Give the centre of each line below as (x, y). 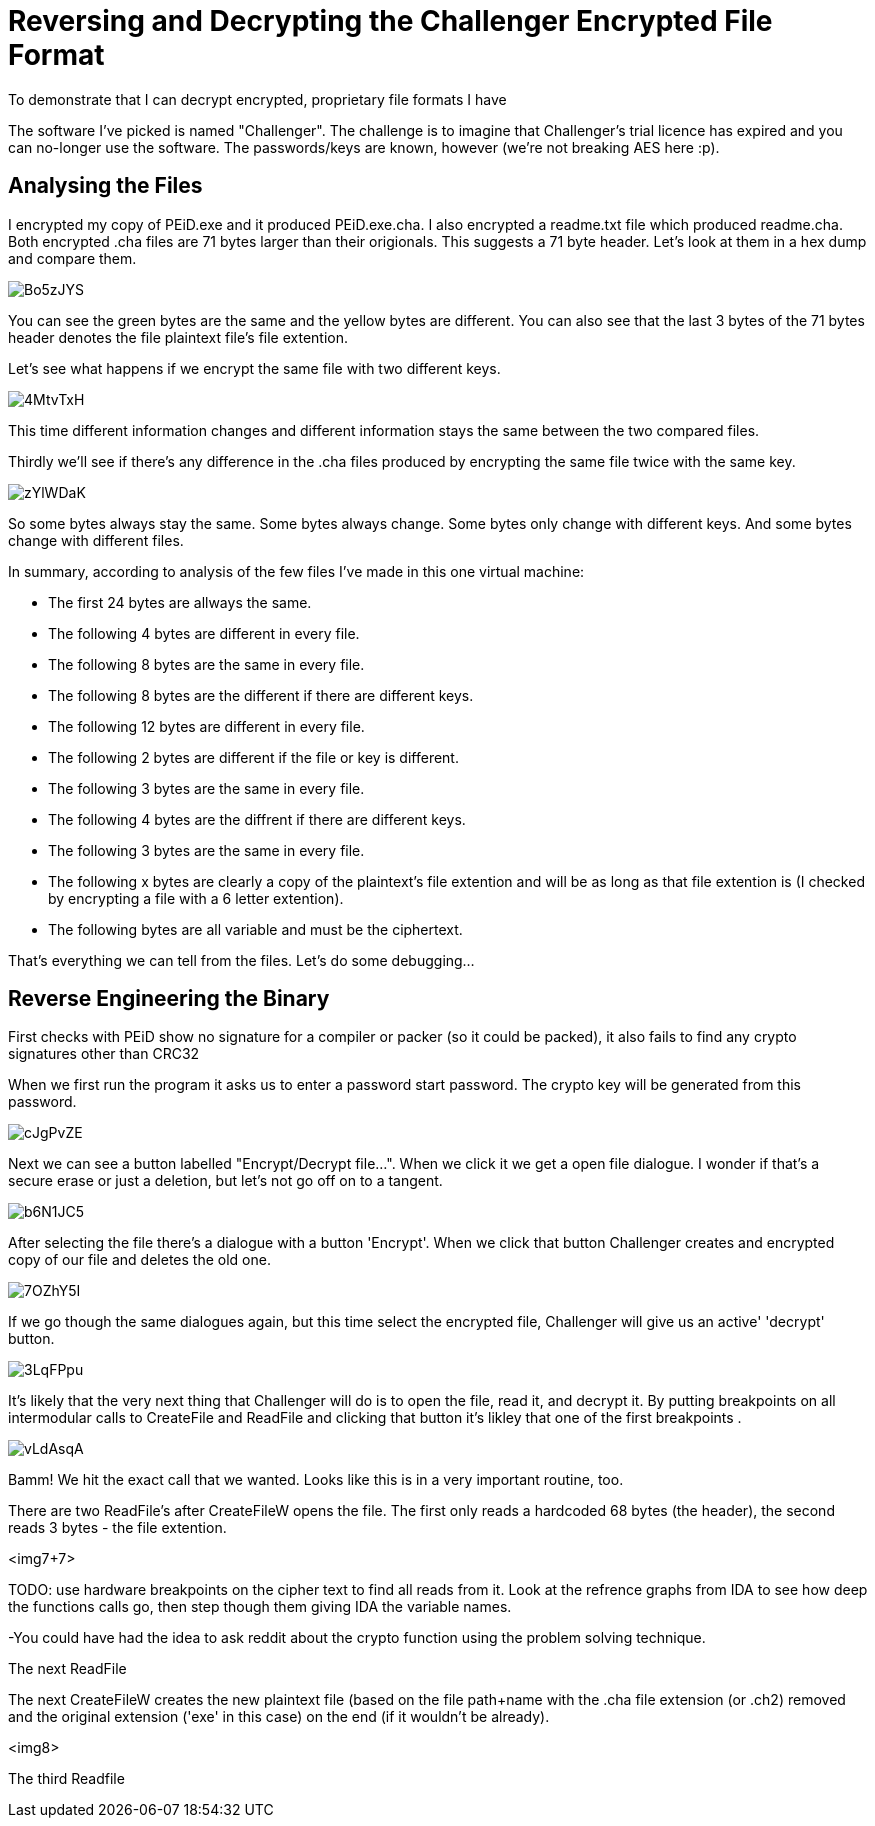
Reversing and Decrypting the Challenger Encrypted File (390, 21)
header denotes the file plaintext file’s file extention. (178, 337)
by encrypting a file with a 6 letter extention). (196, 898)
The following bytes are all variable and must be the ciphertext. (255, 929)
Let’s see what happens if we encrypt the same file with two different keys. (254, 368)
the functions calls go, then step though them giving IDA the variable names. (260, 1607)
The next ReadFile (67, 1669)
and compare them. (72, 258)
